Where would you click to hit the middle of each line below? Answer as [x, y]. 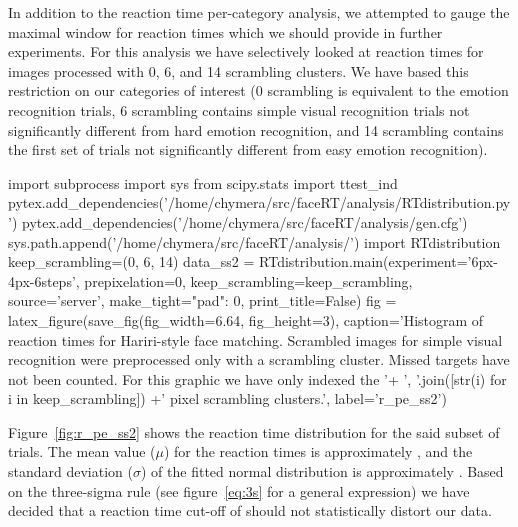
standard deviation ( [70, 471]
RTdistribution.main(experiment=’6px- [378, 261]
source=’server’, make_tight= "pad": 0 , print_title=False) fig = [202, 300]
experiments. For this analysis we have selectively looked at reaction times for [246, 51]
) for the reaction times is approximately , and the [318, 451]
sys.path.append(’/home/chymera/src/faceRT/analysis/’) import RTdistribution [254, 241]
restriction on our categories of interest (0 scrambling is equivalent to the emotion [258, 90]
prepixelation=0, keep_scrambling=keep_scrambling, [248, 280]
